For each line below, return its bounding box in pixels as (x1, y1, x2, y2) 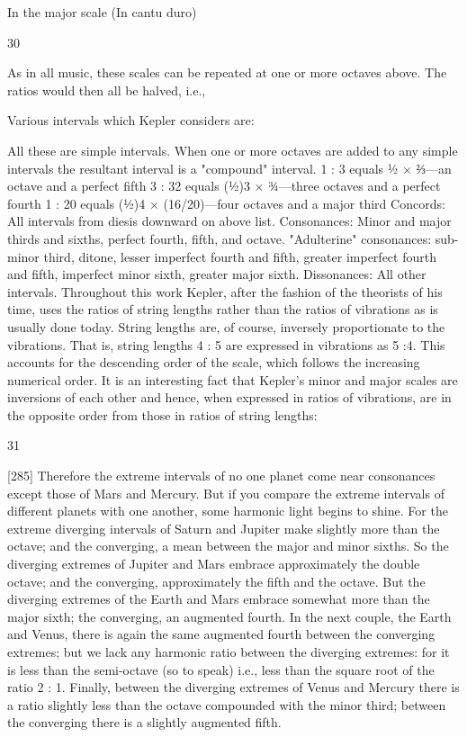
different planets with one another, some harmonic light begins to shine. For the (7, 501, 448, 520)
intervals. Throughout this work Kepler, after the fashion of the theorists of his (7, 282, 443, 301)
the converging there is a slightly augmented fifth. (7, 713, 282, 732)
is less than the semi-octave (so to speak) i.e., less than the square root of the (7, 660, 435, 679)
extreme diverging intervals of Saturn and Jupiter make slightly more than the (7, 518, 440, 537)
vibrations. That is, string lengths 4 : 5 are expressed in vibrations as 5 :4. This (7, 335, 445, 354)
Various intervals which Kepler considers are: (7, 111, 255, 130)
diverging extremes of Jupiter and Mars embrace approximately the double (7, 554, 420, 573)
